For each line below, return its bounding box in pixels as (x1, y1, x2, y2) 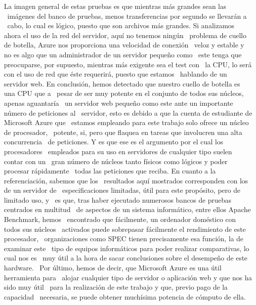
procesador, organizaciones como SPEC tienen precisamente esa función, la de (4, 233, 244, 244)
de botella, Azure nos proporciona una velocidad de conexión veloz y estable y (4, 40, 244, 50)
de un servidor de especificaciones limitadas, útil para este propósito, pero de (4, 185, 241, 195)
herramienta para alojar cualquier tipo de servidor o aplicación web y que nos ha (4, 272, 252, 282)
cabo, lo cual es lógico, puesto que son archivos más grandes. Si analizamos (7, 20, 235, 31)
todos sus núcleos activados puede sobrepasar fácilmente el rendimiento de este (4, 223, 246, 234)
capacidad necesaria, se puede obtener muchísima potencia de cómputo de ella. (4, 291, 246, 302)
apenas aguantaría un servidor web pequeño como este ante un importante (4, 97, 233, 108)
